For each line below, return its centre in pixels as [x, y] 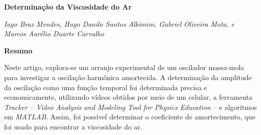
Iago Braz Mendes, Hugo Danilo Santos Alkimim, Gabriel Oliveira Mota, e [119, 23]
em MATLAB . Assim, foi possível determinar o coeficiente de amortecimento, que [130, 117]
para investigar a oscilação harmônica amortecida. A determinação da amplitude [128, 77]
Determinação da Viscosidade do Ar [68, 7]
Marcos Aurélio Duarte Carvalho [54, 33]
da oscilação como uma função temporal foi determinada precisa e [106, 87]
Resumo [18, 50]
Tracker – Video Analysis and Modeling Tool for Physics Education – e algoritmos [130, 107]
